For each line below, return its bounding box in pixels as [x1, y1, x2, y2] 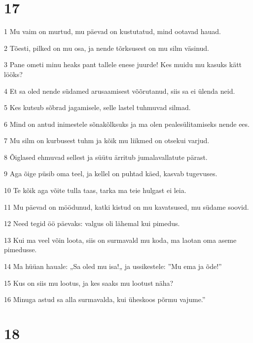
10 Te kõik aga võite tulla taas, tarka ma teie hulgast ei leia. [4, 185, 186, 195]
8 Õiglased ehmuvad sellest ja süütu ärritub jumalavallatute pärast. [4, 152, 208, 162]
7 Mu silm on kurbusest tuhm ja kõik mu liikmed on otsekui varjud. [4, 135, 210, 146]
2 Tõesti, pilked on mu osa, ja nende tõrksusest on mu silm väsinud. [4, 42, 209, 53]
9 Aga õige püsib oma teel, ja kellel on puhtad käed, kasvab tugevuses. [4, 168, 217, 179]
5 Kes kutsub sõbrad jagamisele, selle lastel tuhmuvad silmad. [4, 102, 191, 113]
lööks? [4, 69, 23, 79]
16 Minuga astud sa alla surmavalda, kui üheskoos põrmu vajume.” [4, 294, 206, 305]
